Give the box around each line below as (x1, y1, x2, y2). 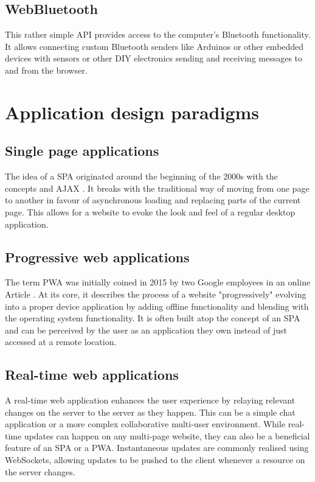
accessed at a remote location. (5, 335, 117, 348)
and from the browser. (5, 63, 88, 76)
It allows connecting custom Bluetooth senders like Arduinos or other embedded (5, 40, 304, 52)
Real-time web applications (5, 365, 179, 384)
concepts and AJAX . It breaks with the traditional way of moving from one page (5, 181, 310, 194)
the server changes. (5, 465, 75, 478)
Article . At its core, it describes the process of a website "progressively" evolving (5, 287, 306, 300)
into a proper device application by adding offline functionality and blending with (5, 299, 309, 312)
